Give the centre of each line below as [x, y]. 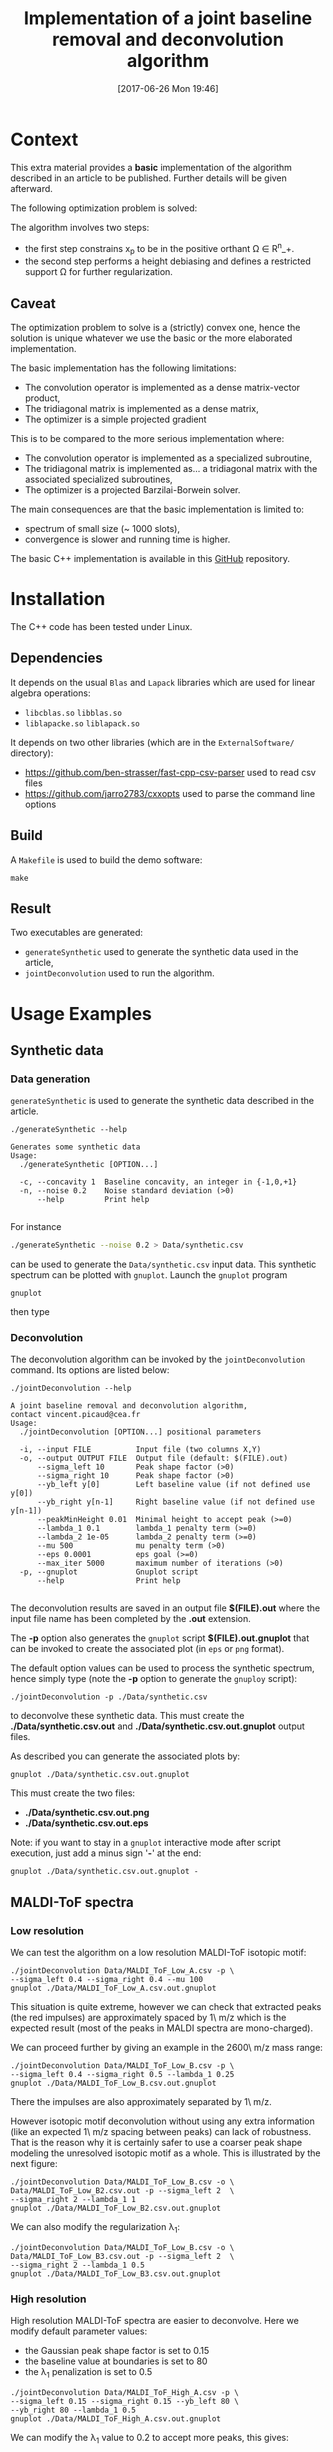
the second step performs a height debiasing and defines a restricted [168, 261]
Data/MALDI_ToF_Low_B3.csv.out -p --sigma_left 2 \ [122, 2256]
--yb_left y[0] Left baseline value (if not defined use [173, 1485]
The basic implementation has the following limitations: [123, 368]
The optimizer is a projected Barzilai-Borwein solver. [132, 489]
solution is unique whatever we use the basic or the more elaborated [151, 338]
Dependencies [56, 658]
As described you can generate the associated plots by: [125, 1756]
